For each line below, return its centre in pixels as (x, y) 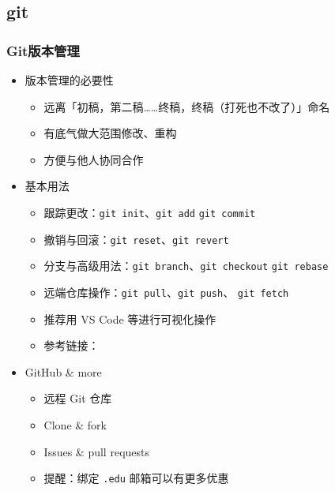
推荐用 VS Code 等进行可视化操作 (130, 319)
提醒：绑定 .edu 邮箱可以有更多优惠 (136, 478)
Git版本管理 (43, 50)
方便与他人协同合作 (94, 159)
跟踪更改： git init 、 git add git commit (150, 212)
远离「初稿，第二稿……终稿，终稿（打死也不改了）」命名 (187, 106)
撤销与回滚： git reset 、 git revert (136, 239)
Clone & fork (75, 424)
